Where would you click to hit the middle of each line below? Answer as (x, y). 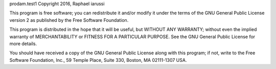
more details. (23, 44)
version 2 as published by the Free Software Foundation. (69, 20)
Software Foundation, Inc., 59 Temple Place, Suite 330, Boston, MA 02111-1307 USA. (98, 60)
